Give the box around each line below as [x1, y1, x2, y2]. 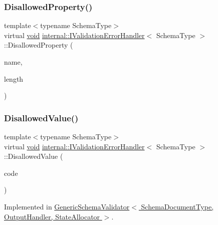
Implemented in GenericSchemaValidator [4, 201, 130, 211]
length [4, 73, 24, 84]
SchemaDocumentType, [141, 201, 214, 211]
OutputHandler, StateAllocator [4, 211, 100, 221]
